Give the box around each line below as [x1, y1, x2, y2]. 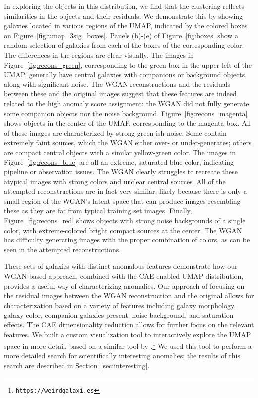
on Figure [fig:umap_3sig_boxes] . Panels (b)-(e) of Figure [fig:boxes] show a [4, 30, 239, 40]
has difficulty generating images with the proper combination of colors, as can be [4, 235, 250, 245]
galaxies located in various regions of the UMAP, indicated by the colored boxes [4, 20, 248, 31]
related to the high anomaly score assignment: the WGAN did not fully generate [4, 98, 249, 108]
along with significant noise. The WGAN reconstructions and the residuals [4, 79, 231, 89]
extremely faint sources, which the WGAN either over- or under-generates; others [4, 137, 252, 148]
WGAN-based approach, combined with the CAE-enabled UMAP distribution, [4, 271, 244, 281]
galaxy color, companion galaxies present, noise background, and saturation [4, 310, 234, 320]
